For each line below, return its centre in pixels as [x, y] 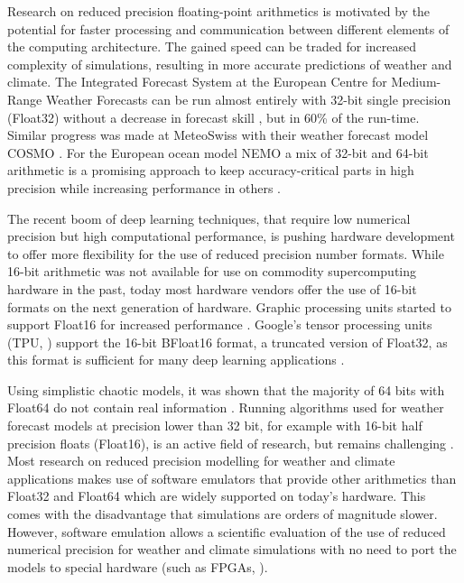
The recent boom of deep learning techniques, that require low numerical [209, 218]
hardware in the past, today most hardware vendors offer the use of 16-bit [212, 288]
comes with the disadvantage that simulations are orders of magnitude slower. [223, 514]
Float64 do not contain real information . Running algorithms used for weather [226, 407]
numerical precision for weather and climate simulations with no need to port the [232, 549]
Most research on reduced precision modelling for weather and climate [201, 461]
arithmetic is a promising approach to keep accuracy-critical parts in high [211, 170]
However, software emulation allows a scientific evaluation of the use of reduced [227, 531]
